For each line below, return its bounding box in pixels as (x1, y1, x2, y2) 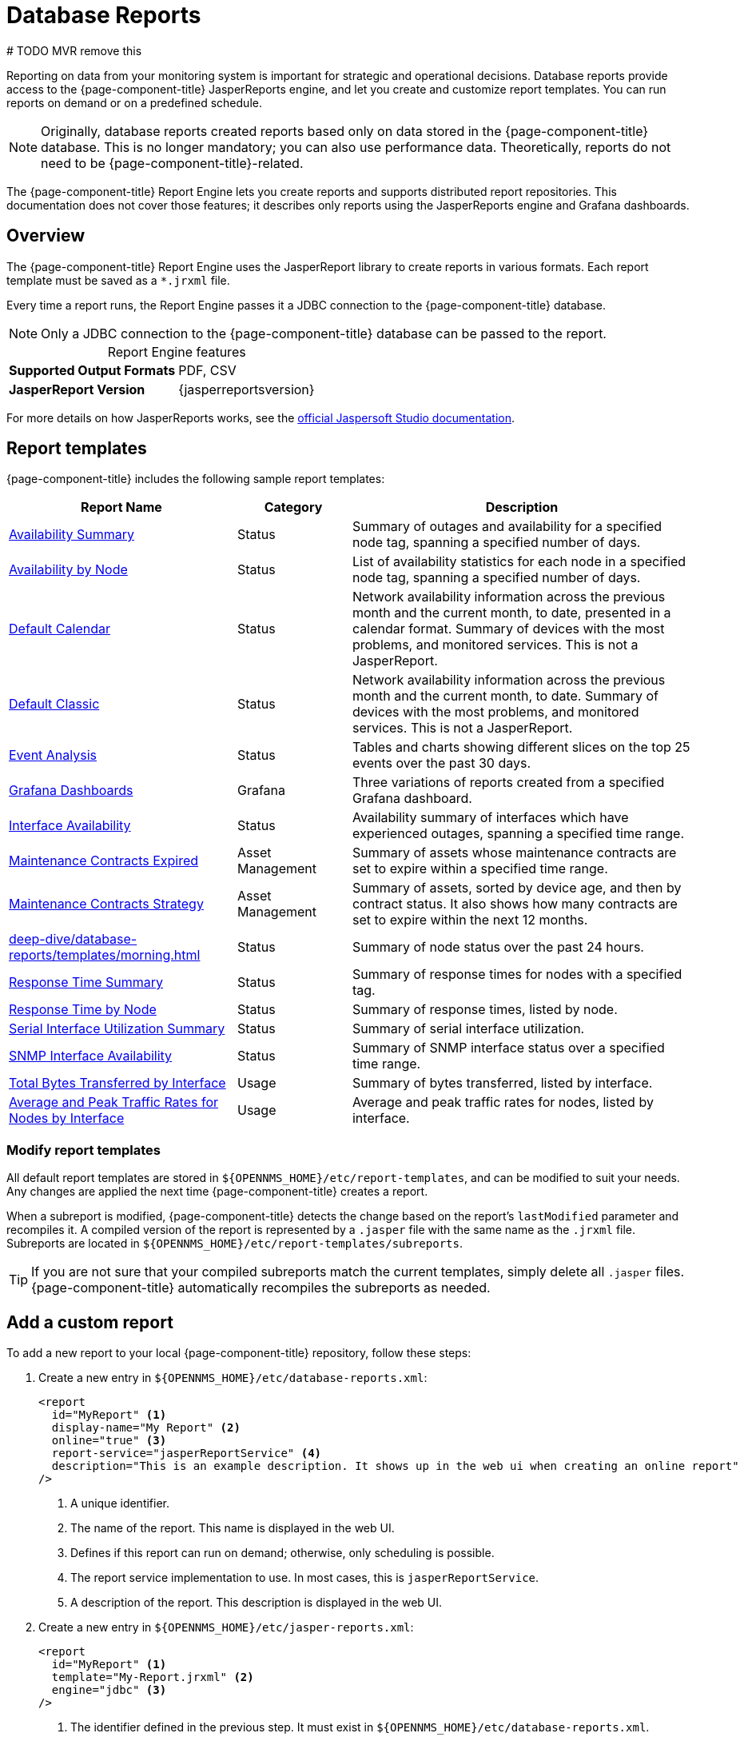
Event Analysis (9, 747, 97, 764)
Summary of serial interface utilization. (352, 1020, 585, 1037)
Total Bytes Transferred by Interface (9, 1075, 226, 1092)
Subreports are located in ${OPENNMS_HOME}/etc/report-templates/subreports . (6, 1236, 463, 1251)
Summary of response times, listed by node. (352, 1001, 618, 1018)
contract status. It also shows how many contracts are (352, 896, 678, 912)
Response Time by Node (9, 1001, 157, 1018)
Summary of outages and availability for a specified (352, 518, 662, 535)
